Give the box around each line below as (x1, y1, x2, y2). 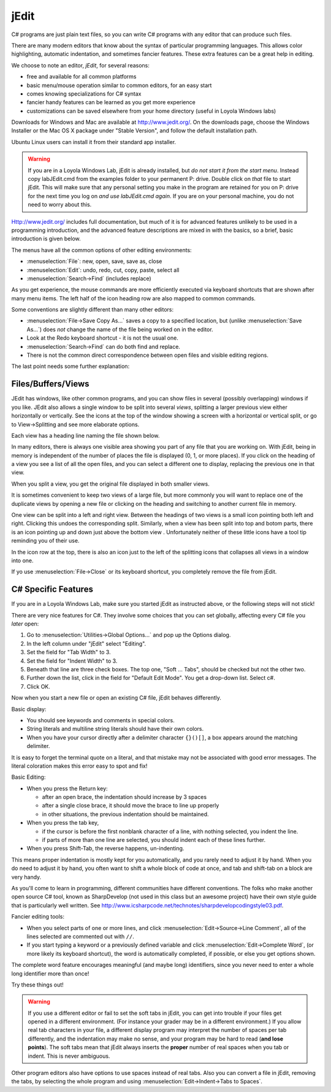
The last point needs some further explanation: (11, 362, 130, 370)
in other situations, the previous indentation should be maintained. (42, 810, 209, 818)
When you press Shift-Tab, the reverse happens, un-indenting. (26, 845, 185, 852)
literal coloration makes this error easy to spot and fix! (11, 762, 148, 769)
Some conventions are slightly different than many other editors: (11, 306, 174, 313)
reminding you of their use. (11, 537, 80, 544)
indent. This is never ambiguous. (28, 1052, 110, 1060)
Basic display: (11, 705, 47, 712)
